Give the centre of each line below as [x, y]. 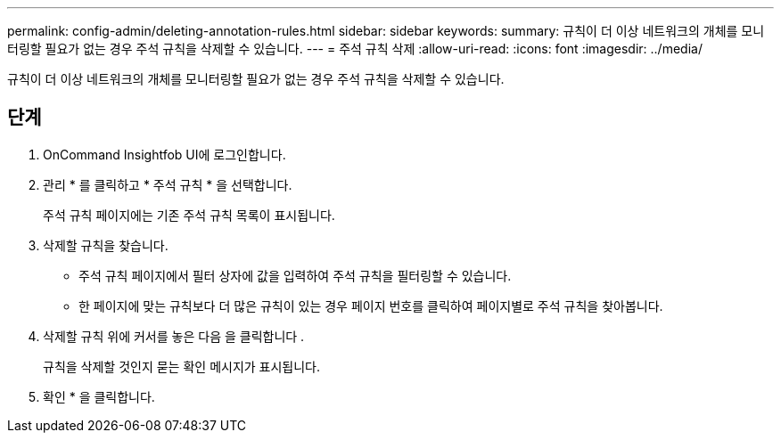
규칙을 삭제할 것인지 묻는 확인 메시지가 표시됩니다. [182, 366]
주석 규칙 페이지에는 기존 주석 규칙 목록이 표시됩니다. [189, 215]
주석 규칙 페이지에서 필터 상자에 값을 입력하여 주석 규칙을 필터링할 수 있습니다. [295, 275]
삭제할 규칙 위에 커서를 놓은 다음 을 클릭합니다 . [174, 336]
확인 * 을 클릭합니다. [99, 396]
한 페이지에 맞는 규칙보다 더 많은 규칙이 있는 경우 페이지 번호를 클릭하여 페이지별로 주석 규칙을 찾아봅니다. [371, 306]
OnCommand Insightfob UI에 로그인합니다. [164, 154]
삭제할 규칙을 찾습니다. [106, 245]
